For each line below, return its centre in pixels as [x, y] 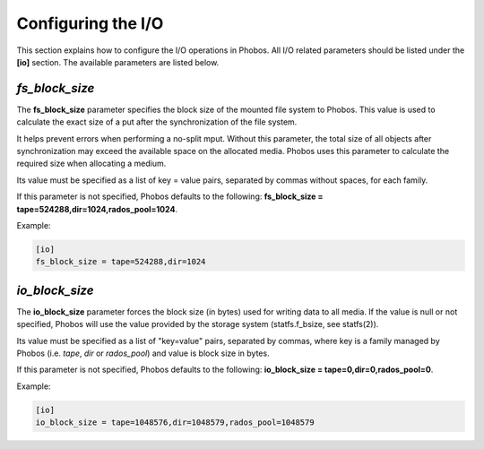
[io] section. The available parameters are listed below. [118, 62]
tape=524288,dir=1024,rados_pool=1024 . [97, 209]
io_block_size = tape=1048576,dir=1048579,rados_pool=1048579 [175, 423]
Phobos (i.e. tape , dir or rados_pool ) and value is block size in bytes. [143, 353]
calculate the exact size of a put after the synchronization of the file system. [157, 122]
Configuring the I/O [90, 23]
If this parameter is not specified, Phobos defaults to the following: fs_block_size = [170, 196]
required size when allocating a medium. [91, 164]
